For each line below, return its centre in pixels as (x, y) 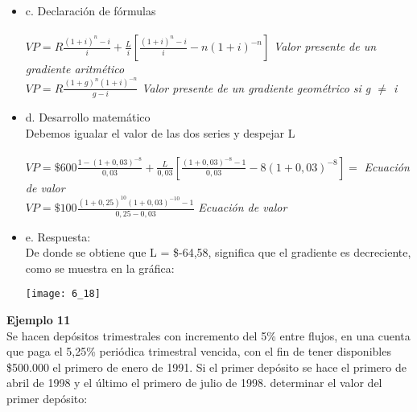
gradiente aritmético (75, 69)
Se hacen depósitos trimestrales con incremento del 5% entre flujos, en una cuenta (208, 335)
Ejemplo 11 (39, 319)
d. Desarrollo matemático (88, 116)
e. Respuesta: (58, 236)
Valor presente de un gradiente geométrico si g (256, 87)
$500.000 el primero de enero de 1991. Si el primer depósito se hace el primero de (206, 367)
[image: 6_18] (63, 294)
